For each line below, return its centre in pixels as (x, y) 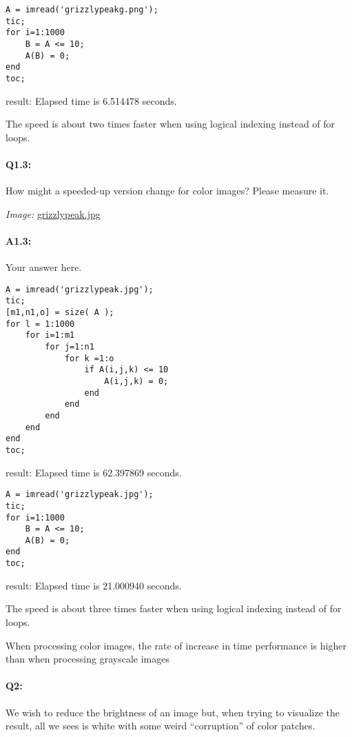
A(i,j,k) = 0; (136, 381)
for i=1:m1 (50, 335)
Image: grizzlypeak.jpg (53, 213)
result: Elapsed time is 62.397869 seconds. (94, 472)
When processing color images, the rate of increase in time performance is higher (176, 645)
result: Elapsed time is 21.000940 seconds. (94, 585)
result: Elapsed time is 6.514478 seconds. (91, 100)
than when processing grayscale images (87, 659)
